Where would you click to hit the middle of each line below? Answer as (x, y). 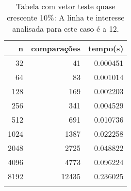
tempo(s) (106, 48)
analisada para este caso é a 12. (66, 29)
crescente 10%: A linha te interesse (65, 17)
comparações (56, 48)
